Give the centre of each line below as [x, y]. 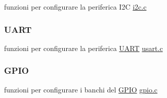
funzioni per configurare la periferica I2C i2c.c [75, 7]
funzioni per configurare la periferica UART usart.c [83, 48]
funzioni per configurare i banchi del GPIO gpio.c [81, 89]
